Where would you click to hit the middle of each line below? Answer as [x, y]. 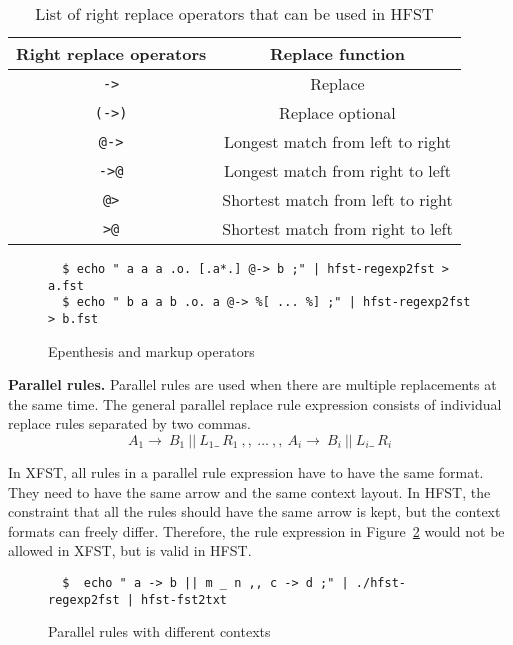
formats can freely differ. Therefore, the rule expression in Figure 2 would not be [256, 530]
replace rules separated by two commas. [129, 423]
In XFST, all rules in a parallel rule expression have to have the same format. [246, 472]
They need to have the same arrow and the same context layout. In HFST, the [249, 491]
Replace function [337, 53]
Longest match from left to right [337, 141]
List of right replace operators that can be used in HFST [234, 13]
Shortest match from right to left [337, 228]
